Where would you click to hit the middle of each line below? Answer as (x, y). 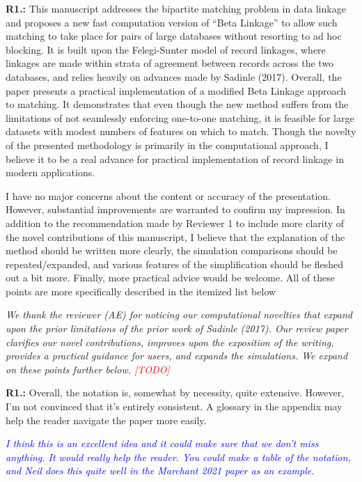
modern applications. (50, 172)
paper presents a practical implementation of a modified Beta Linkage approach (176, 90)
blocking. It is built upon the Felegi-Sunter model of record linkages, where (166, 49)
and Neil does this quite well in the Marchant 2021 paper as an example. (160, 471)
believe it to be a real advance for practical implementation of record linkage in (175, 158)
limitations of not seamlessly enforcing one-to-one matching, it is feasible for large (180, 117)
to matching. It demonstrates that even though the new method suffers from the (177, 104)
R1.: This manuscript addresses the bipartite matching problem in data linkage (176, 8)
